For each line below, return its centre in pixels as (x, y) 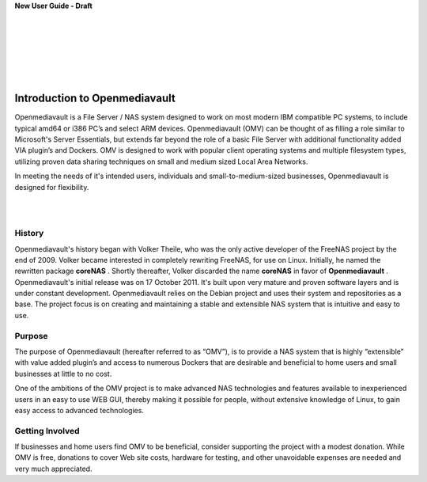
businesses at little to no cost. (63, 374)
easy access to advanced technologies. (79, 410)
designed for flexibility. (52, 187)
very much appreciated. (53, 469)
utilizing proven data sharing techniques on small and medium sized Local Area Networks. (161, 161)
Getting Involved (47, 431)
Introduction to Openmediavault (95, 99)
